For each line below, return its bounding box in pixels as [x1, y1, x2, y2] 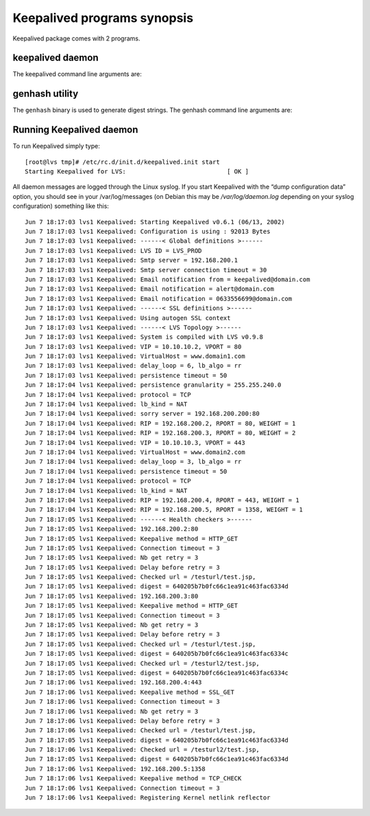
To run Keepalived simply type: [12, 142, 101, 150]
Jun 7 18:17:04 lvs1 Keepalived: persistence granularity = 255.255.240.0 [25, 381, 282, 389]
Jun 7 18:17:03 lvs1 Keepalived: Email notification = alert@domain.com [25, 285, 274, 293]
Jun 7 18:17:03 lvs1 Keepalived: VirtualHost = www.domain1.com [25, 352, 246, 360]
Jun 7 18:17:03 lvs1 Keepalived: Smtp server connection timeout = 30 [25, 266, 267, 274]
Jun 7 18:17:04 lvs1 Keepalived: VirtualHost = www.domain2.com [25, 448, 246, 456]
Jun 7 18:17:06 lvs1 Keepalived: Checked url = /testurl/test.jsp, [25, 727, 256, 734]
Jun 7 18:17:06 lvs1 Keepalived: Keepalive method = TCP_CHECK [25, 775, 242, 782]
